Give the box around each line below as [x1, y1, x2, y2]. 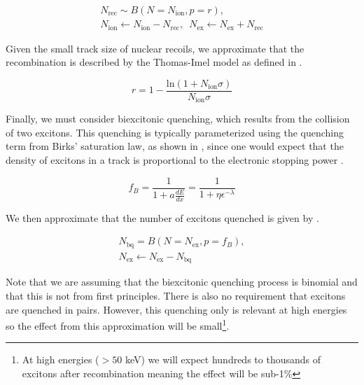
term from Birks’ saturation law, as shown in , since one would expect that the [6, 139, 344, 153]
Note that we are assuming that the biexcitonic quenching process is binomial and [6, 274, 358, 289]
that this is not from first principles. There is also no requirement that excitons [6, 288, 346, 302]
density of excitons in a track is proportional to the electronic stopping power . [6, 153, 344, 167]
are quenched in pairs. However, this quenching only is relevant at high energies [6, 302, 347, 316]
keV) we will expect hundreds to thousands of [125, 352, 321, 367]
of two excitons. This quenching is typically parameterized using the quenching [6, 125, 344, 139]
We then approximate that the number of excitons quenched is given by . [6, 210, 319, 225]
